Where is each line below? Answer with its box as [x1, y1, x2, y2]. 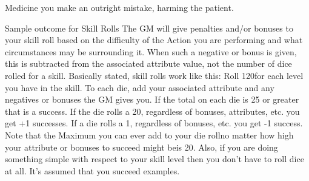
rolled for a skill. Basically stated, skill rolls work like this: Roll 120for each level [5, 69, 304, 81]
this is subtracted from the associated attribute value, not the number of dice [5, 57, 292, 70]
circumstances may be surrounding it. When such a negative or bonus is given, [5, 45, 297, 58]
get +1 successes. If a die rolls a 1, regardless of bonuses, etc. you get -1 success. [5, 117, 303, 129]
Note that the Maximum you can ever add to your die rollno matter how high [5, 128, 294, 141]
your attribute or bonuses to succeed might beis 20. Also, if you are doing [5, 140, 278, 153]
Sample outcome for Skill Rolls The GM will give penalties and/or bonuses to [5, 21, 293, 34]
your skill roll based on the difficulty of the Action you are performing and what [5, 33, 303, 46]
